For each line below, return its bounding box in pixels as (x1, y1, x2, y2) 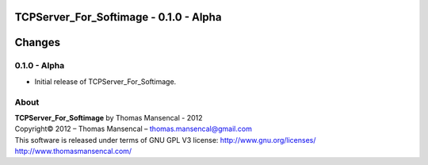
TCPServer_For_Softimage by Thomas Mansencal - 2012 (14, 113, 203, 122)
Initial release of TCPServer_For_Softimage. (34, 76, 177, 86)
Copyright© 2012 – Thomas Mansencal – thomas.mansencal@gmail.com (14, 124, 253, 134)
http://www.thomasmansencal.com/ (14, 147, 132, 156)
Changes (14, 36, 61, 49)
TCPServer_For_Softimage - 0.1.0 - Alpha (14, 10, 222, 24)
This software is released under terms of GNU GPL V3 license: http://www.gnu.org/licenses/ (14, 135, 316, 144)
